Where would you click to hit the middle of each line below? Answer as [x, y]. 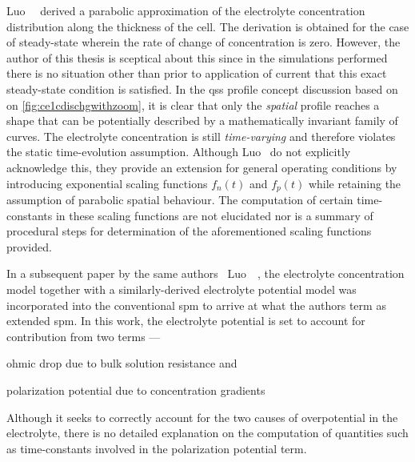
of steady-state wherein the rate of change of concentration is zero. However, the [204, 42]
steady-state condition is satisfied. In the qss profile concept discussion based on [202, 88]
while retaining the [355, 183]
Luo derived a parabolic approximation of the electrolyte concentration [186, 10]
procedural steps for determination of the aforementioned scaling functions [189, 231]
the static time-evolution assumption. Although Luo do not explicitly [179, 152]
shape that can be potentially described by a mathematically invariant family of [202, 121]
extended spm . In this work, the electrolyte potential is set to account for [186, 321]
